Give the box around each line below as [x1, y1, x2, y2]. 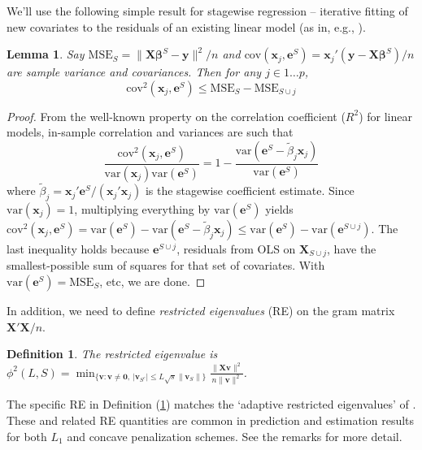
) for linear [359, 107, 412, 124]
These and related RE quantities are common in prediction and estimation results [7, 412, 415, 429]
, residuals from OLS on [176, 240, 296, 257]
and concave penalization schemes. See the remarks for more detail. [67, 427, 402, 444]
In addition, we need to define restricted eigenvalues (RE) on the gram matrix [7, 301, 395, 318]
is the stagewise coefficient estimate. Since [145, 182, 355, 199]
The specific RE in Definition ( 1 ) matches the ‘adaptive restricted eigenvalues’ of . [7, 396, 416, 413]
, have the [327, 240, 376, 257]
